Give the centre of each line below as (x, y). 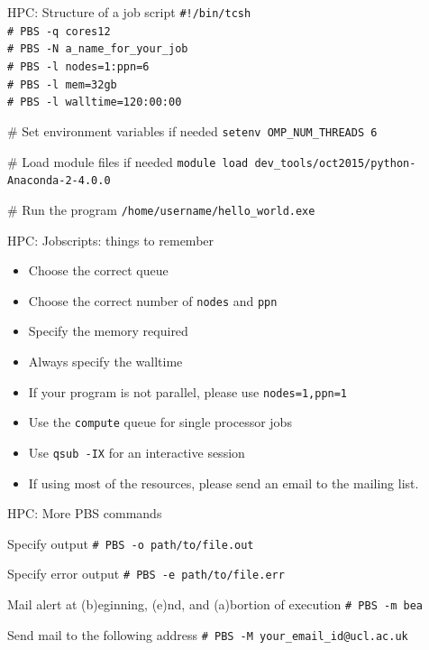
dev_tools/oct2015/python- (335, 163)
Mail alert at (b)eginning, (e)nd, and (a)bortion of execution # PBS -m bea (215, 604)
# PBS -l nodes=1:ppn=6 (78, 66)
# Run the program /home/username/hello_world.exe (161, 209)
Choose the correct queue (98, 270)
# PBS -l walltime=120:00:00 (95, 102)
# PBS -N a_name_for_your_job (98, 49)
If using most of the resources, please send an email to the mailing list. (224, 483)
